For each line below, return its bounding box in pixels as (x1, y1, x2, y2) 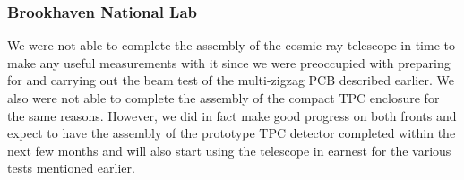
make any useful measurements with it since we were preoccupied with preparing (7, 53, 451, 72)
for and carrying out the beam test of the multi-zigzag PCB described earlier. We (7, 71, 454, 90)
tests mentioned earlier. (7, 159, 135, 177)
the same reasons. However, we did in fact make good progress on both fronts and (7, 106, 457, 124)
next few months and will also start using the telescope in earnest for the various (7, 141, 451, 159)
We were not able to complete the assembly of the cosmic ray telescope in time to (7, 36, 455, 55)
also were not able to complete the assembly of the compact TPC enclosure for (7, 89, 440, 107)
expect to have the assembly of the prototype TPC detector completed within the (7, 124, 456, 142)
